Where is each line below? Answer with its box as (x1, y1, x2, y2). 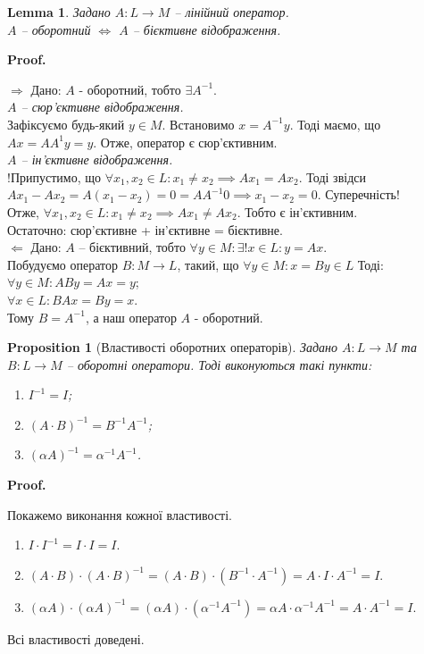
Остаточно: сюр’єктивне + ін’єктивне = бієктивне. (7, 220, 283, 239)
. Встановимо (162, 114, 235, 133)
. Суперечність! (317, 185, 400, 204)
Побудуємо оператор (7, 255, 118, 273)
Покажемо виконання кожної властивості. (7, 505, 233, 524)
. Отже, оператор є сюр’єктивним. (93, 132, 278, 151)
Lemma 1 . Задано (7, 3, 111, 21)
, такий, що (177, 255, 239, 273)
